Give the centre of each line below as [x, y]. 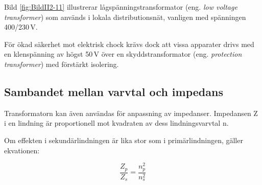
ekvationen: [22, 150]
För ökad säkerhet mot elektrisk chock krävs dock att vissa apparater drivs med [129, 44]
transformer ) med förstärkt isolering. [62, 64]
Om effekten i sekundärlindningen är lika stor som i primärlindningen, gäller [124, 140]
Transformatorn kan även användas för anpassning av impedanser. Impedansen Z [131, 113]
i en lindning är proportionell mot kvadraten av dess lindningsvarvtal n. [116, 123]
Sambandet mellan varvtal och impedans [114, 91]
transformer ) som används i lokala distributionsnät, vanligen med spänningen [125, 17]
